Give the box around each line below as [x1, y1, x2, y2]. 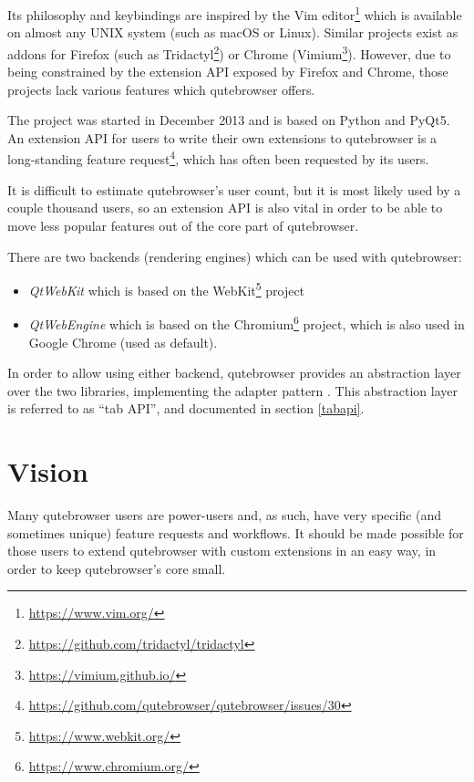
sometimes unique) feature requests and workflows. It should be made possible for [7, 523, 464, 542]
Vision [7, 453, 88, 490]
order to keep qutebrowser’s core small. [7, 558, 226, 578]
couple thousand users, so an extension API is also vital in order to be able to [7, 198, 443, 217]
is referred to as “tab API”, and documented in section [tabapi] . [7, 399, 365, 418]
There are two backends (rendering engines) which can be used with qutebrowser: [7, 246, 462, 266]
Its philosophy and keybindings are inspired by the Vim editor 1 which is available [7, 3, 462, 24]
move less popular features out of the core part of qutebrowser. [7, 215, 359, 235]
